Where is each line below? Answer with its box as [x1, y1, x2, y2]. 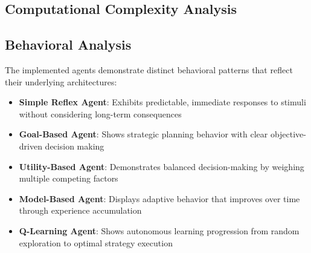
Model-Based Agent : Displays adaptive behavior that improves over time [19, 192, 300, 205]
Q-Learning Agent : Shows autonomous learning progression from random [19, 224, 300, 237]
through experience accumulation [19, 204, 142, 217]
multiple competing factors [19, 172, 118, 185]
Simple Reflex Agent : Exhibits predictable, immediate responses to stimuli [19, 96, 306, 108]
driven [19, 139, 42, 152]
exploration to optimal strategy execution [19, 236, 173, 249]
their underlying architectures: [5, 75, 117, 88]
